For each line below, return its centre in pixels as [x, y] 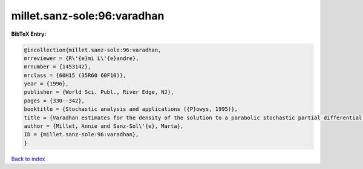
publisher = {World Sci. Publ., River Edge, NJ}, [99, 92]
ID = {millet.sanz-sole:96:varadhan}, [81, 134]
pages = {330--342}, [54, 101]
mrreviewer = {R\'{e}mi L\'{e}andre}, [81, 58]
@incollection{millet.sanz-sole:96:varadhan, [93, 50]
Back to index [28, 159]
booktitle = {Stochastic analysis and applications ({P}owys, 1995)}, [131, 109]
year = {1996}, [46, 84]
